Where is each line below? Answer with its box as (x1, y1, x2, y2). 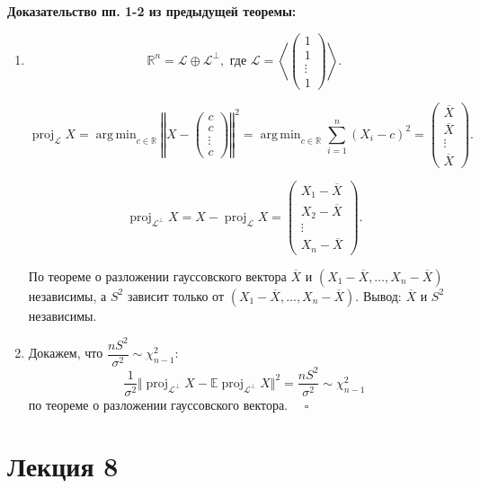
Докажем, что (28, 343, 103, 362)
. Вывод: (355, 286, 402, 305)
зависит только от (127, 286, 225, 305)
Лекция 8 (7, 448, 119, 484)
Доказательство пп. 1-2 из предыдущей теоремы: (7, 2, 297, 20)
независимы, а (28, 286, 107, 305)
